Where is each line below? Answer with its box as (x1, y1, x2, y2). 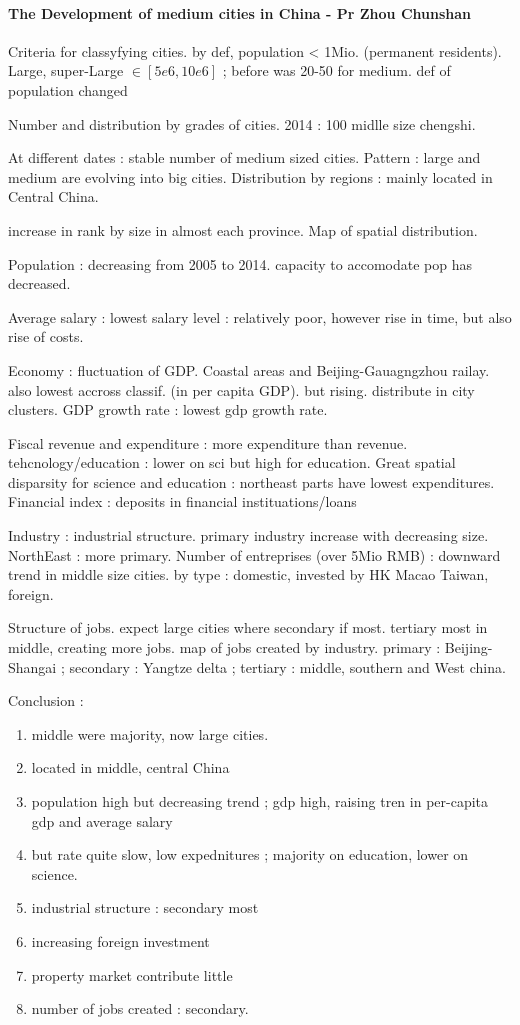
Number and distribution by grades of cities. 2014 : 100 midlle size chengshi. (8, 113, 476, 134)
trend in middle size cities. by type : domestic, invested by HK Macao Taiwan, (8, 564, 489, 585)
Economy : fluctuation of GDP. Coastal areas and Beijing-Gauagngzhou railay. (8, 359, 490, 380)
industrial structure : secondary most (31, 897, 259, 918)
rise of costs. (8, 326, 84, 347)
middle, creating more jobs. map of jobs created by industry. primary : (8, 637, 441, 658)
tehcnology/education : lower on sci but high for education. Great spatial (8, 452, 456, 473)
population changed (8, 79, 128, 100)
